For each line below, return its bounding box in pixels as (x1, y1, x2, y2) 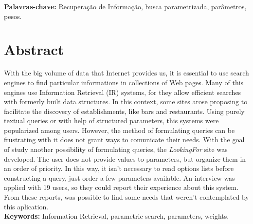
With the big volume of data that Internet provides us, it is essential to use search (4, 68, 249, 78)
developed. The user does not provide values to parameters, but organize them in (4, 153, 246, 164)
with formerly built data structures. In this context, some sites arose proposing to (4, 96, 248, 107)
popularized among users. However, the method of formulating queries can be (4, 125, 235, 135)
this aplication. (4, 201, 49, 211)
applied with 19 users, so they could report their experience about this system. (4, 182, 239, 192)
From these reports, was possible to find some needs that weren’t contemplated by (4, 192, 249, 202)
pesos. (4, 11, 22, 21)
